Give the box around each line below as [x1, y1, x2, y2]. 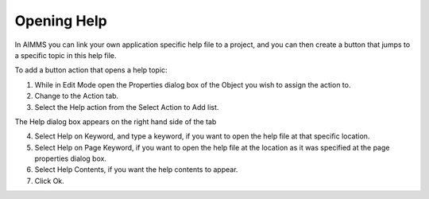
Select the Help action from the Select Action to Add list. [34, 102, 219, 111]
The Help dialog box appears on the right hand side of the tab [14, 116, 217, 127]
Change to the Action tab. [34, 92, 119, 101]
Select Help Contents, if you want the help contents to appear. [34, 165, 238, 174]
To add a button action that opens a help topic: [14, 65, 168, 75]
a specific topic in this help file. [14, 50, 117, 60]
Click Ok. [34, 176, 65, 185]
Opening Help [14, 12, 107, 29]
